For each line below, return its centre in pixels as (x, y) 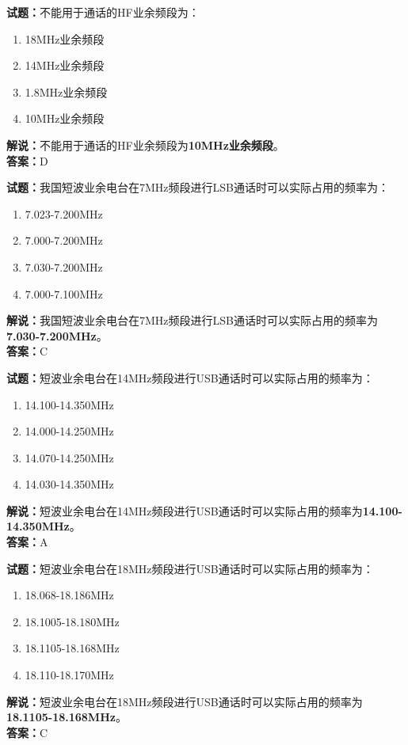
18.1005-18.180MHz (72, 621)
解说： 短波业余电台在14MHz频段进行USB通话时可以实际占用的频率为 (185, 510)
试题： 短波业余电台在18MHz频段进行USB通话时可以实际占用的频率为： (190, 568)
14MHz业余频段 (65, 65)
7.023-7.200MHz (64, 213)
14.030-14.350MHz (69, 484)
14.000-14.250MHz (69, 431)
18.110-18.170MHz (69, 675)
